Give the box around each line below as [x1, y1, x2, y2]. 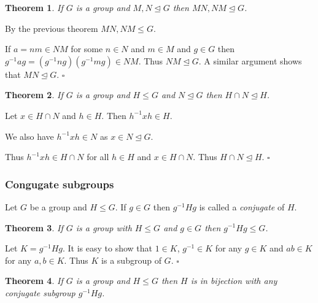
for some [71, 42, 103, 55]
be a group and [29, 200, 87, 213]
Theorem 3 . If [5, 221, 63, 234]
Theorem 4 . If [5, 274, 63, 287]
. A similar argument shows [198, 54, 302, 67]
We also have [5, 129, 54, 142]
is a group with [76, 221, 132, 234]
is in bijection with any [190, 274, 277, 287]
